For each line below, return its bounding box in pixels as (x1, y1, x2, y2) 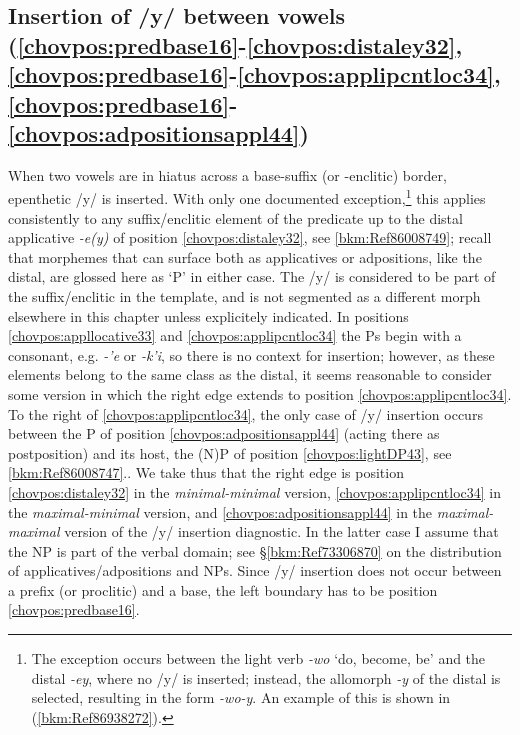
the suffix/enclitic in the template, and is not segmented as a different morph (8, 285, 481, 306)
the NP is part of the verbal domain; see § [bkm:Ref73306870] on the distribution (8, 540, 502, 561)
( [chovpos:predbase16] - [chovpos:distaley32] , (8, 29, 463, 60)
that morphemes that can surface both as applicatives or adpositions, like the (8, 246, 482, 267)
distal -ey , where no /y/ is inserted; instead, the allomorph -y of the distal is (31, 667, 501, 688)
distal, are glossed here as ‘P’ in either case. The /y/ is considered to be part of (8, 266, 496, 287)
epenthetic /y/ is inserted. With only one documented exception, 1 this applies (8, 185, 486, 209)
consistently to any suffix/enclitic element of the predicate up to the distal (8, 207, 463, 228)
